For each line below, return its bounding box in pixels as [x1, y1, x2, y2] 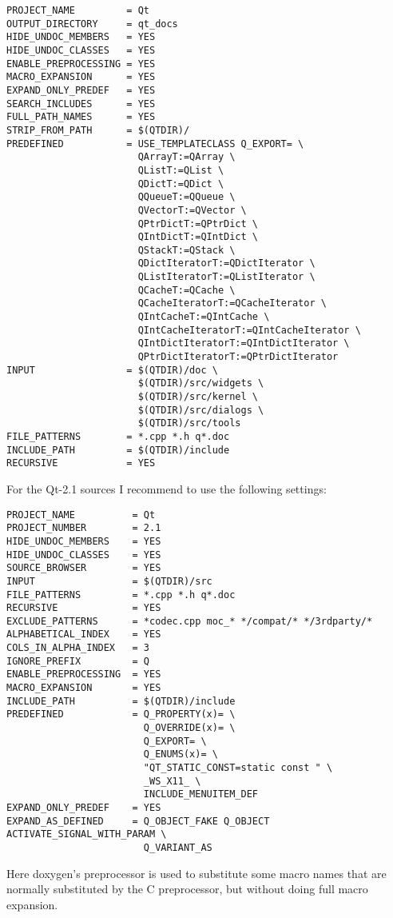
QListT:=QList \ [137, 164, 224, 176]
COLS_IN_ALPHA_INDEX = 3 [6, 642, 149, 654]
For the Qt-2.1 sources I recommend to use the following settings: [6, 480, 327, 497]
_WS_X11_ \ [143, 775, 201, 787]
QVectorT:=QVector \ [137, 204, 247, 216]
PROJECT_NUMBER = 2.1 [6, 522, 161, 534]
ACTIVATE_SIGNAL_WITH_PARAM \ [6, 828, 167, 840]
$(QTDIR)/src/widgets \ [137, 377, 264, 389]
